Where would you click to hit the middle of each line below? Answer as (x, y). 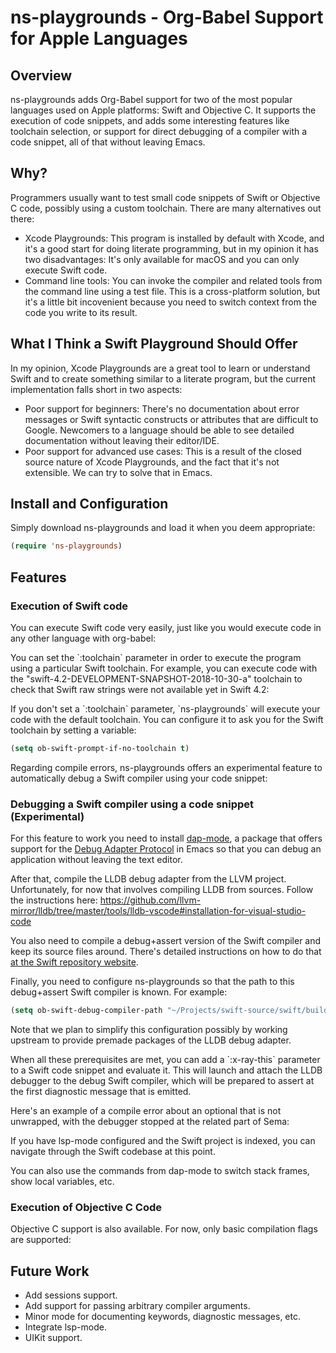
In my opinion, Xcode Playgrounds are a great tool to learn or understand (160, 368)
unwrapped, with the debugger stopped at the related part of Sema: (150, 1122)
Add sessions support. (71, 1295)
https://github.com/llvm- (150, 900)
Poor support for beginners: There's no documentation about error (162, 408)
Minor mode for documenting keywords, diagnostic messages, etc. (162, 1317)
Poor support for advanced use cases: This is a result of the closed (163, 451)
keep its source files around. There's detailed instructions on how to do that (166, 952)
